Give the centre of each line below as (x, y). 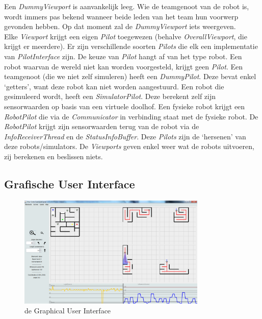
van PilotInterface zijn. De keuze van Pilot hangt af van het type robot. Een (123, 56)
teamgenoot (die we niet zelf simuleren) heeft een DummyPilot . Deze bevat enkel (130, 76)
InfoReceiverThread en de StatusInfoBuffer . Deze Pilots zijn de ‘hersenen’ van (125, 136)
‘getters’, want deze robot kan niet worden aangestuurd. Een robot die (114, 86)
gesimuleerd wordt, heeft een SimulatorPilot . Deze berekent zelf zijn (110, 96)
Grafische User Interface (70, 183)
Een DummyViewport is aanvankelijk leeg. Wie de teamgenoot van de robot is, (127, 6)
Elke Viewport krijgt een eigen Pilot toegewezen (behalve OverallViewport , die (126, 36)
